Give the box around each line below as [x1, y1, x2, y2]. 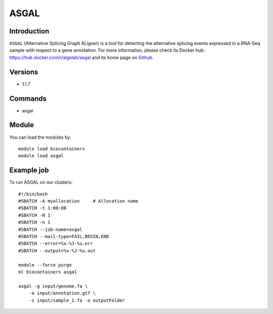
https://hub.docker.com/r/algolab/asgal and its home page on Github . [9, 54, 154, 60]
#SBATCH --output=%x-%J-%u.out [18, 248, 96, 253]
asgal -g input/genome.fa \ [18, 283, 88, 289]
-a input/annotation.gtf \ [28, 290, 96, 296]
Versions [9, 67, 38, 76]
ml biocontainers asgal [18, 269, 77, 274]
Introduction [9, 27, 50, 35]
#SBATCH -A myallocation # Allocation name [18, 198, 139, 204]
